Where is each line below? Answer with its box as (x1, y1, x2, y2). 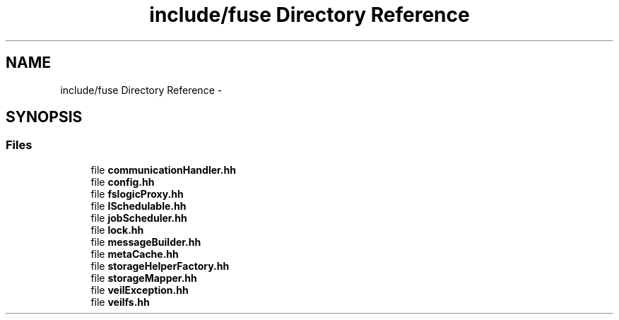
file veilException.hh (90, 283, 189, 296)
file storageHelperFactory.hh (90, 259, 230, 272)
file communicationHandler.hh (90, 163, 236, 176)
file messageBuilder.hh (90, 235, 201, 248)
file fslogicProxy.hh (90, 187, 184, 200)
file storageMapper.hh (90, 271, 197, 284)
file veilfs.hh (90, 295, 150, 308)
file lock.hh (90, 223, 144, 236)
